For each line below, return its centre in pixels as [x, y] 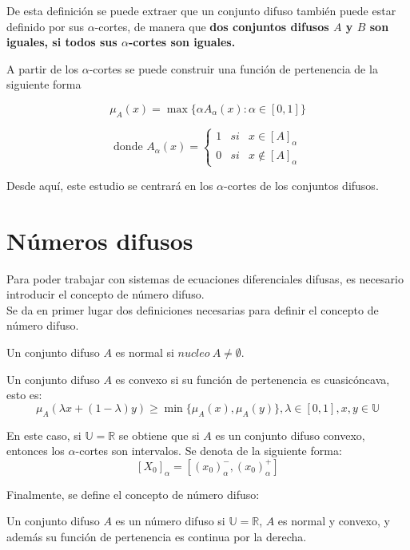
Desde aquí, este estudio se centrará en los [110, 185]
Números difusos [100, 240]
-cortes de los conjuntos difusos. [301, 185]
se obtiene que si [159, 435]
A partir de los [42, 68]
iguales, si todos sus [62, 42]
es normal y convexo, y [334, 521]
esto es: [24, 395]
